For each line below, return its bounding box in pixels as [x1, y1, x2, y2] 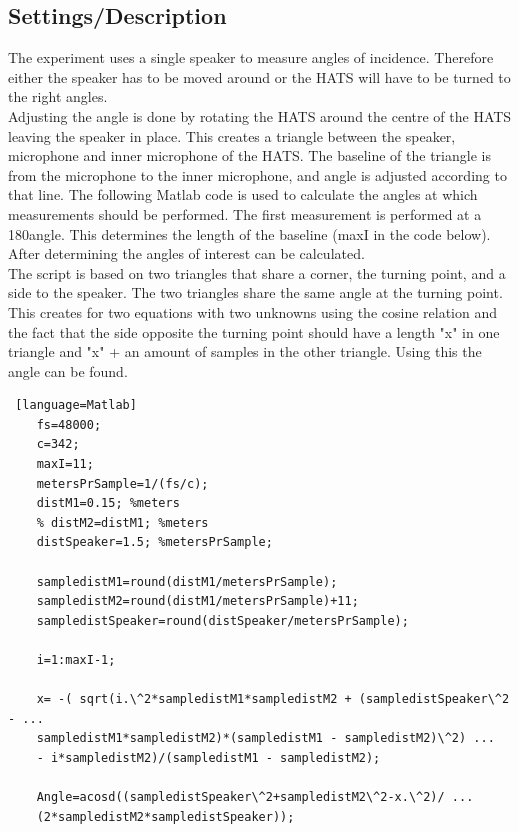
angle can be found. [8, 360, 128, 381]
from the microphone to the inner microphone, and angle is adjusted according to [8, 164, 507, 185]
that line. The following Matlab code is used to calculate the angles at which [8, 184, 478, 205]
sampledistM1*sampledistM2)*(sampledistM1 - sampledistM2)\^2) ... [36, 731, 495, 746]
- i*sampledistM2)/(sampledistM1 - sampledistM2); [36, 750, 381, 765]
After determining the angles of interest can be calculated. [8, 243, 365, 264]
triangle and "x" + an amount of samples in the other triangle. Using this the [8, 341, 482, 362]
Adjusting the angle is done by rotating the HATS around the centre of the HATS [8, 105, 512, 126]
